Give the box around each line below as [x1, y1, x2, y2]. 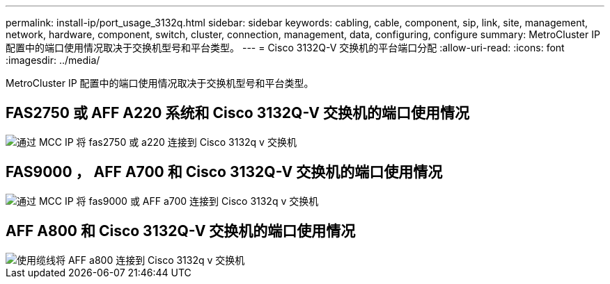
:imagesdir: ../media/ [6, 54, 100, 66]
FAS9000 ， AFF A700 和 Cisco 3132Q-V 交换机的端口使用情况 [6, 163, 443, 181]
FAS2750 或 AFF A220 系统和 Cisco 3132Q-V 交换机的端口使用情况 [6, 104, 469, 122]
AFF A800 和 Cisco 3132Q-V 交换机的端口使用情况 [6, 222, 356, 240]
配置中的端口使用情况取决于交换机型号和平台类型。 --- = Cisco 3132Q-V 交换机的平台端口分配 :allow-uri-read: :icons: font [6, 42, 565, 53]
